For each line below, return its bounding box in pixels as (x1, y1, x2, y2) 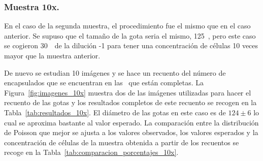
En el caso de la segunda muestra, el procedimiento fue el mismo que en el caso (4, 20, 251, 31)
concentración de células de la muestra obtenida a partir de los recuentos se (4, 137, 239, 147)
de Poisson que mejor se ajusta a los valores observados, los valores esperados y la (4, 127, 258, 138)
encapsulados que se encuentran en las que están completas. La (4, 77, 204, 88)
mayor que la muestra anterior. (4, 50, 101, 60)
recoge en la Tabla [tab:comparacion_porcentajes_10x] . (4, 147, 179, 157)
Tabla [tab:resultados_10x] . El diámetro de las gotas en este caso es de (4, 107, 226, 117)
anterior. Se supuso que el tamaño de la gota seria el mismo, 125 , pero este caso (4, 30, 256, 41)
